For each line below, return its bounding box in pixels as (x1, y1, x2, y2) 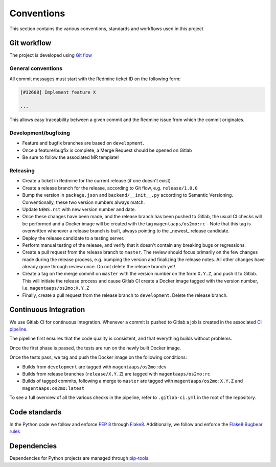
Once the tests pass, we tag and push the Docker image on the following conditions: (9, 354, 187, 360)
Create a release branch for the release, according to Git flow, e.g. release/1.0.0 (22, 184, 198, 191)
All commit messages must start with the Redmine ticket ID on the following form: (9, 76, 181, 82)
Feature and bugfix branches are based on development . (22, 140, 144, 146)
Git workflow (9, 39, 52, 48)
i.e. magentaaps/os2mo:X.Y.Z (22, 285, 89, 291)
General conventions (9, 65, 63, 72)
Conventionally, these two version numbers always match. (22, 199, 145, 205)
